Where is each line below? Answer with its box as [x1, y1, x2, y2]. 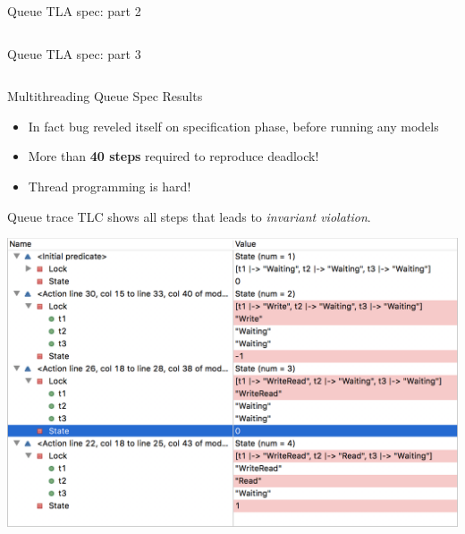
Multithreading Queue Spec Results [7, 87, 203, 106]
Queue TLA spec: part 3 [7, 44, 141, 63]
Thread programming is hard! [28, 176, 191, 195]
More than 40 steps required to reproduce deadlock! [28, 147, 319, 165]
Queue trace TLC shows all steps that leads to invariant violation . [7, 207, 371, 225]
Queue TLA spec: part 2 [7, 2, 141, 20]
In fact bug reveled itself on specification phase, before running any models [28, 116, 439, 135]
